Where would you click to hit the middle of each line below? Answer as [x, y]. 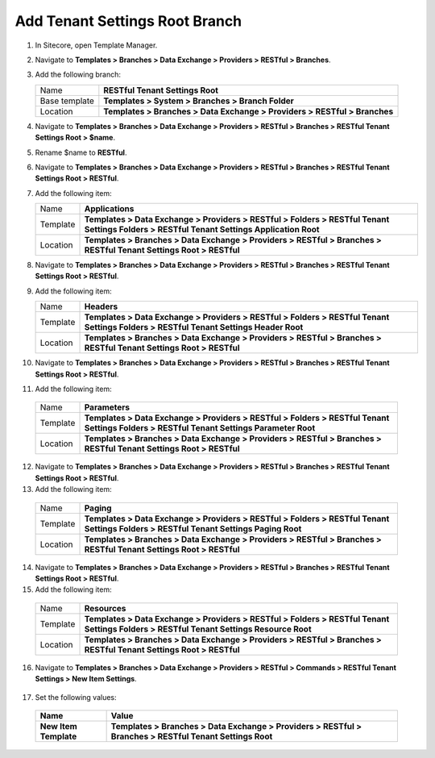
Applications [109, 209]
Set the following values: [76, 697]
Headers [101, 306]
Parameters [107, 407]
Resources [105, 608]
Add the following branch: [78, 75]
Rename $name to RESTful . [81, 152]
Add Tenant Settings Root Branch [128, 21]
